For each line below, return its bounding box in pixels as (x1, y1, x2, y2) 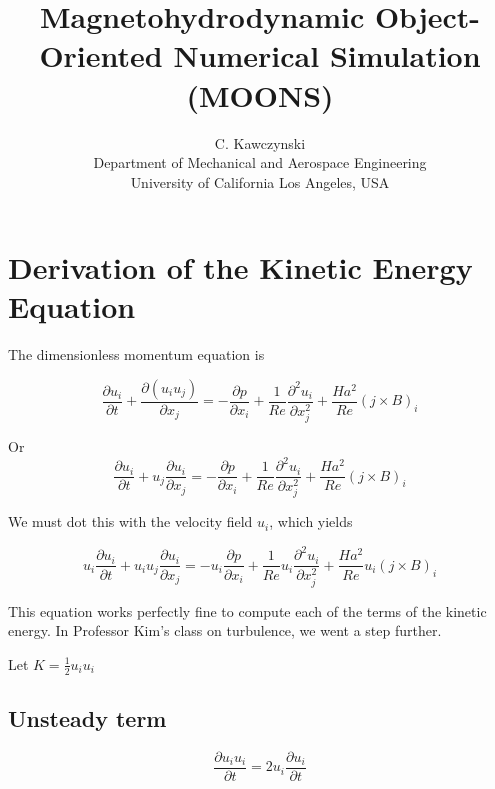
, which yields (269, 511, 353, 532)
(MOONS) (186, 74, 334, 115)
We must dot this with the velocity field (8, 511, 253, 532)
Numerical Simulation (173, 35, 481, 76)
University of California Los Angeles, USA (130, 171, 390, 192)
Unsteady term (8, 702, 167, 733)
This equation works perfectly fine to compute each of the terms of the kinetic (8, 600, 487, 621)
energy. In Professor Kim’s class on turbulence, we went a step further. (8, 620, 442, 641)
